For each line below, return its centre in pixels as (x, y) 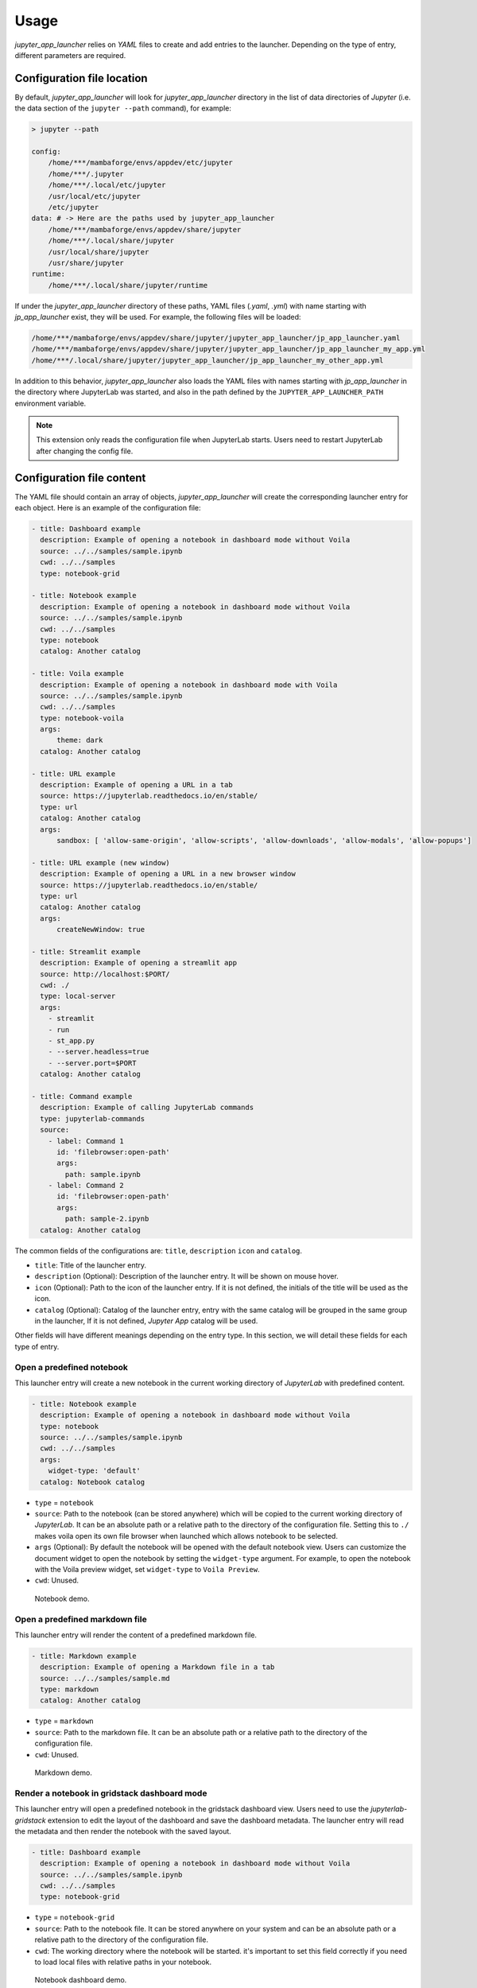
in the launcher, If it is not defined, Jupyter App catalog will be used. (146, 1321)
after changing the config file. (85, 451)
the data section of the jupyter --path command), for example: (123, 108)
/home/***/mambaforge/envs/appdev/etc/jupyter (141, 163)
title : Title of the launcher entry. (91, 1265)
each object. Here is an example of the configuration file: (108, 508)
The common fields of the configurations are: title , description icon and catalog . (158, 1250)
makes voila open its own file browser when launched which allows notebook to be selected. (186, 1536)
